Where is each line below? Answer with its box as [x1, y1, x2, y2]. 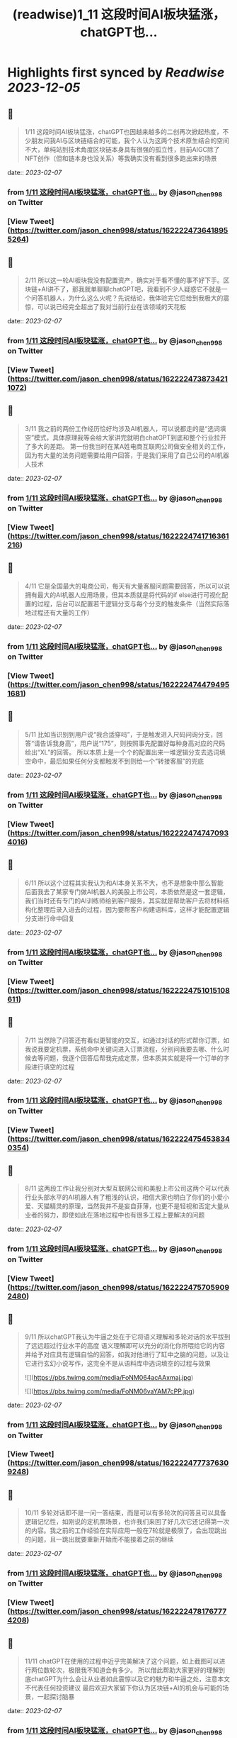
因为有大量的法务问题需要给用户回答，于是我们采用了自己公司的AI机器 [24, 451, 230, 459]
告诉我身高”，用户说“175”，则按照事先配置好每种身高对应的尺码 [40, 739, 226, 747]
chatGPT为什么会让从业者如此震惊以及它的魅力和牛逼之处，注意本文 [30, 1675, 230, 1683]
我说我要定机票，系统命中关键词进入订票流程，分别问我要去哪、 [24, 1045, 211, 1053]
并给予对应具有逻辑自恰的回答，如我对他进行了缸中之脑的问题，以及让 [24, 1350, 230, 1359]
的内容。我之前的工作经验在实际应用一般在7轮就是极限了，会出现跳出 [24, 1526, 227, 1535]
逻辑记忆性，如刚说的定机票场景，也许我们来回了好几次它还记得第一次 [24, 1517, 230, 1526]
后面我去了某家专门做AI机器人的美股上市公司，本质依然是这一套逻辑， [24, 887, 230, 896]
